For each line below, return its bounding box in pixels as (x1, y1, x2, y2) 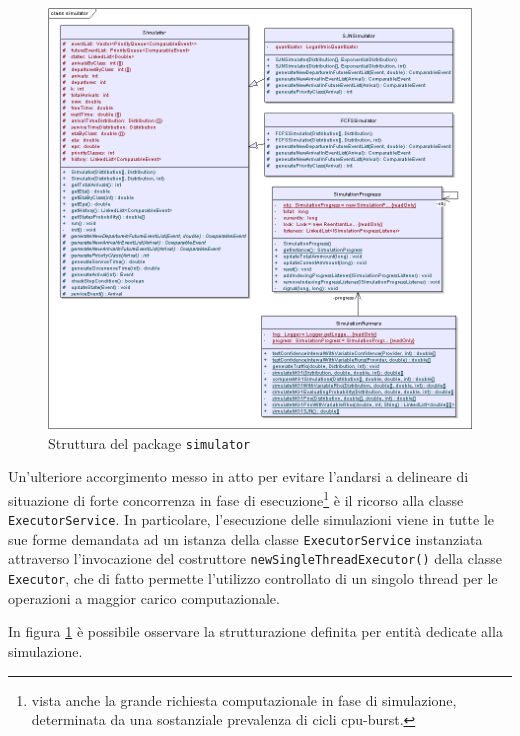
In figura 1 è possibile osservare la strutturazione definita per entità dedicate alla (8, 621, 503, 642)
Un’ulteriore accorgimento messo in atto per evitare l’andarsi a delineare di (8, 466, 469, 487)
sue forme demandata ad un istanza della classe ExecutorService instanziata (8, 528, 483, 549)
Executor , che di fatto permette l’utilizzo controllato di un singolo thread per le (8, 568, 498, 589)
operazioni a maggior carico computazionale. (8, 587, 280, 608)
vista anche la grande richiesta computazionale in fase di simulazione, (31, 689, 457, 710)
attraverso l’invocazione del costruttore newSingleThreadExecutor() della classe (8, 548, 503, 569)
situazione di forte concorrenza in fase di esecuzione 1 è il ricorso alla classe (8, 486, 464, 510)
